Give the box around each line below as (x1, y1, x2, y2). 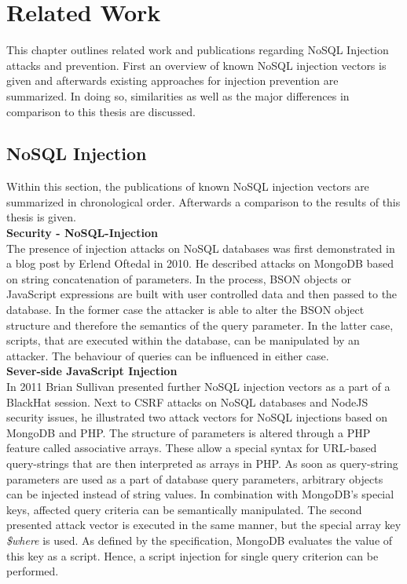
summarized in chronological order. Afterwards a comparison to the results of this (6, 193, 401, 210)
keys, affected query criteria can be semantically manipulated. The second (6, 501, 362, 517)
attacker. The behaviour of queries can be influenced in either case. (6, 347, 329, 363)
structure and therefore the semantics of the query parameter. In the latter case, (6, 316, 394, 333)
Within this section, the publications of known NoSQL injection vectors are (6, 178, 369, 195)
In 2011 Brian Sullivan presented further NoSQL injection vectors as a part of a (6, 378, 390, 395)
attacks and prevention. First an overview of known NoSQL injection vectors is (6, 57, 387, 73)
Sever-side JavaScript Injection (6, 363, 178, 379)
